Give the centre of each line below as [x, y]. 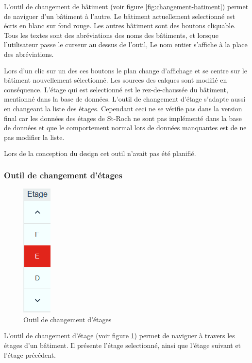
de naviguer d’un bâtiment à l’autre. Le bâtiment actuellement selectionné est [120, 16]
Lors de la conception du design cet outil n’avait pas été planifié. [100, 153]
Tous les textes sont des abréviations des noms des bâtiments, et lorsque [111, 35]
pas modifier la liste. [34, 137]
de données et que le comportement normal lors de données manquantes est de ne [125, 128]
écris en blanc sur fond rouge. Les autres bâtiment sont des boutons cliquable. [120, 26]
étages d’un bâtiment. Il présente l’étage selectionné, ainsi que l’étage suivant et [123, 345]
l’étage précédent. [30, 354]
